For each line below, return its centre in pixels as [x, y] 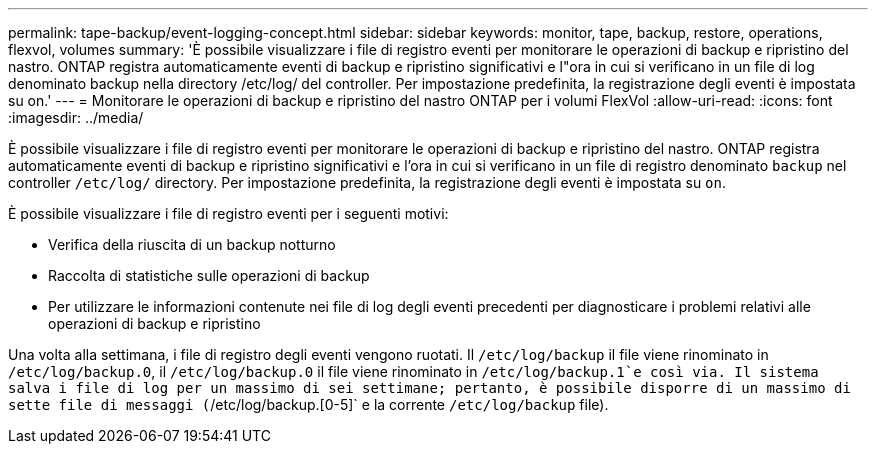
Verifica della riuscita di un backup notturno [192, 244]
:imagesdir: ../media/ [76, 117]
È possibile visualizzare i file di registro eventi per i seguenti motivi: [228, 213]
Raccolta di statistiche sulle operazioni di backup [209, 275]
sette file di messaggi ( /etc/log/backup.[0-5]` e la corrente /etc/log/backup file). [308, 404]
